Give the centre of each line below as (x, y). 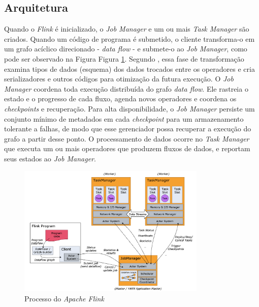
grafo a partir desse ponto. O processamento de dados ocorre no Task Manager (127, 138)
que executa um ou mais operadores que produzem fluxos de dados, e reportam (127, 148)
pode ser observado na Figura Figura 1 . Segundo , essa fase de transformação (124, 58)
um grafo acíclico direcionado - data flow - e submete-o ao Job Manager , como (126, 49)
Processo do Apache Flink (64, 298)
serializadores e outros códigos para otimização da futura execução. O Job (119, 79)
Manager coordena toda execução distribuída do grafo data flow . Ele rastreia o (126, 88)
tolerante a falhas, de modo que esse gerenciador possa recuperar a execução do (128, 129)
